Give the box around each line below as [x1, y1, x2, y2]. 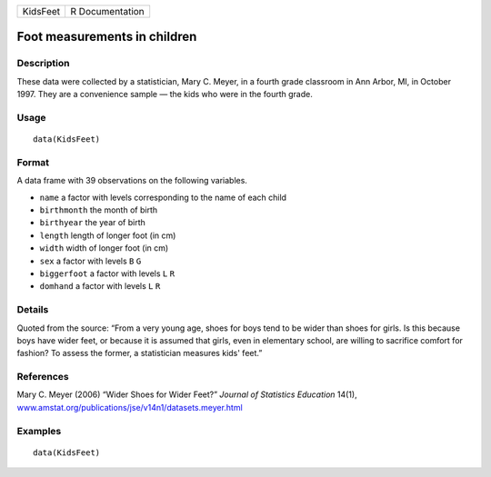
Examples [16, 424, 62, 437]
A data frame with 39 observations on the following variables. [16, 175, 247, 186]
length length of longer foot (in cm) [39, 230, 176, 241]
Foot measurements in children [16, 29, 197, 45]
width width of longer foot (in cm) [39, 243, 169, 253]
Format [16, 155, 50, 168]
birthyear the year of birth [39, 217, 145, 228]
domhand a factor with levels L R [39, 281, 161, 292]
